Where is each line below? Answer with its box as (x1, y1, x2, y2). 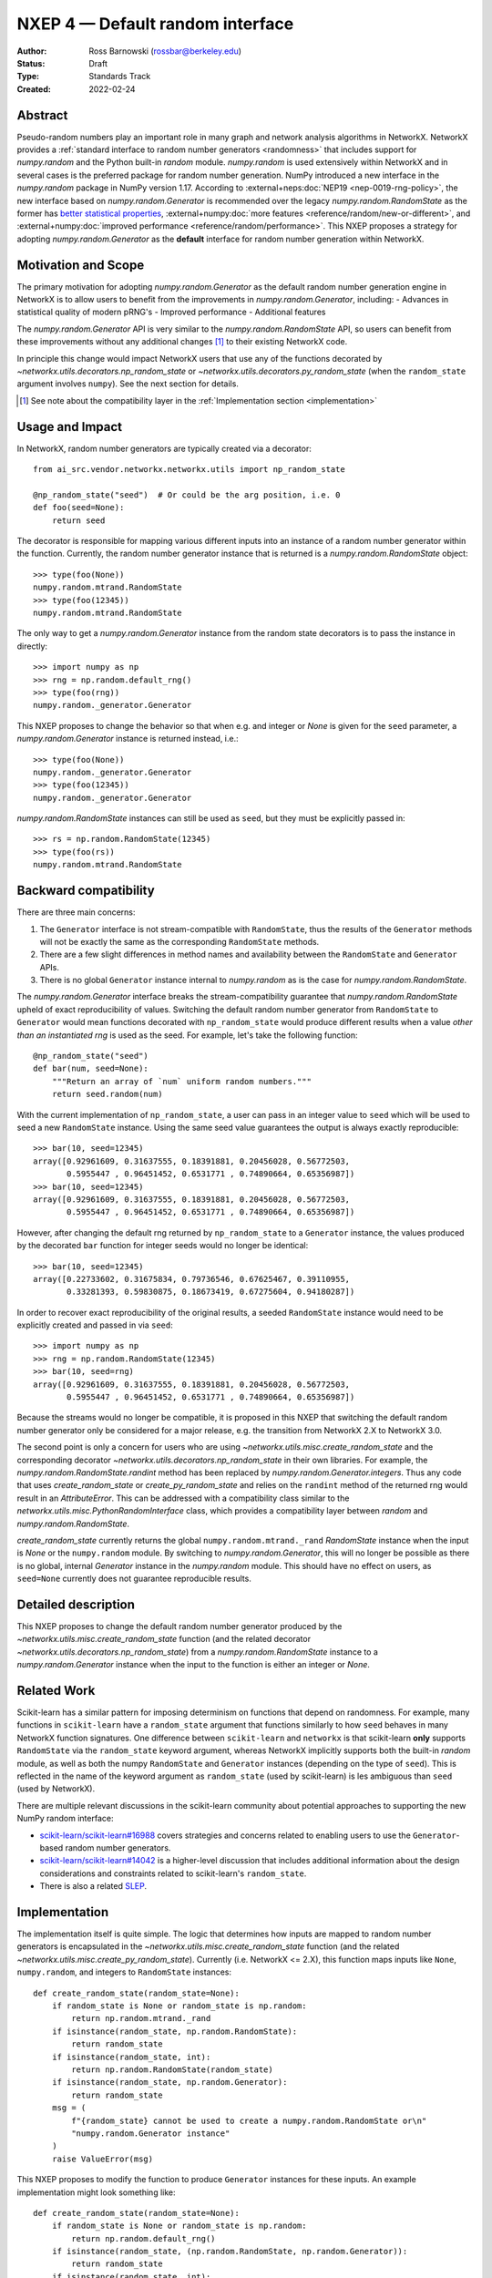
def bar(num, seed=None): (33, 1063, 149, 1074)
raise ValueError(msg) (51, 2153, 154, 2164)
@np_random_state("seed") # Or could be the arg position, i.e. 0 (33, 489, 341, 500)
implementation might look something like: (16, 2187, 176, 2198)
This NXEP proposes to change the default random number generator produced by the (16, 1621, 343, 1632)
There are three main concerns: (16, 907, 136, 918)
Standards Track (88, 71, 151, 82)
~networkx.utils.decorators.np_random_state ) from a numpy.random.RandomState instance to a (16, 1646, 378, 1657)
